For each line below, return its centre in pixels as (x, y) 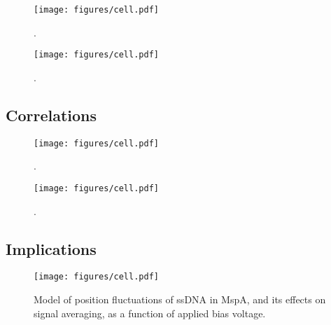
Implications (51, 248)
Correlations (51, 115)
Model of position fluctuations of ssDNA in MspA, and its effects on (180, 299)
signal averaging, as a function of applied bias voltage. (150, 313)
